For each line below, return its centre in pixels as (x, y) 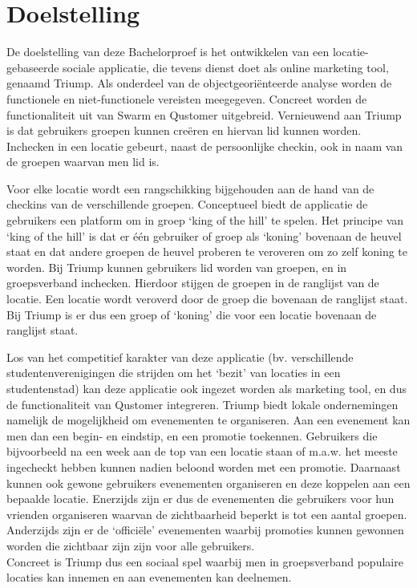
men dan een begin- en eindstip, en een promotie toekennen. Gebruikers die (192, 435)
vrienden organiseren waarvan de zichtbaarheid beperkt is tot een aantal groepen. (207, 514)
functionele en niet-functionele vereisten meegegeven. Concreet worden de (187, 98)
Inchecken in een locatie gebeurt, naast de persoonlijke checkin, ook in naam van (205, 146)
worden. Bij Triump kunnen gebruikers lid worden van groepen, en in (177, 267)
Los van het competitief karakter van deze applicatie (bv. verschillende (180, 357)
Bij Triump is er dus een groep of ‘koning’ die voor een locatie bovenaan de (192, 314)
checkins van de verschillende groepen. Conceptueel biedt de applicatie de (187, 204)
